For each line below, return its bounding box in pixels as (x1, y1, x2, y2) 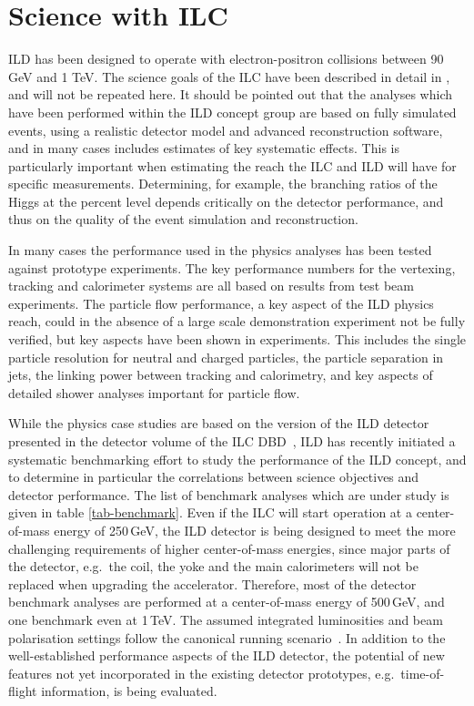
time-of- (400, 663, 445, 682)
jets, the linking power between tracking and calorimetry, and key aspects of (8, 365, 433, 384)
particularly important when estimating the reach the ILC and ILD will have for (8, 156, 457, 175)
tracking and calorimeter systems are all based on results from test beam (8, 276, 414, 295)
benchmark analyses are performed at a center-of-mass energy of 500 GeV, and (8, 592, 445, 611)
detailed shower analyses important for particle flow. (8, 383, 300, 402)
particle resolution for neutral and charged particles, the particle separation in (8, 347, 444, 366)
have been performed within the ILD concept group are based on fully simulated (8, 102, 457, 121)
